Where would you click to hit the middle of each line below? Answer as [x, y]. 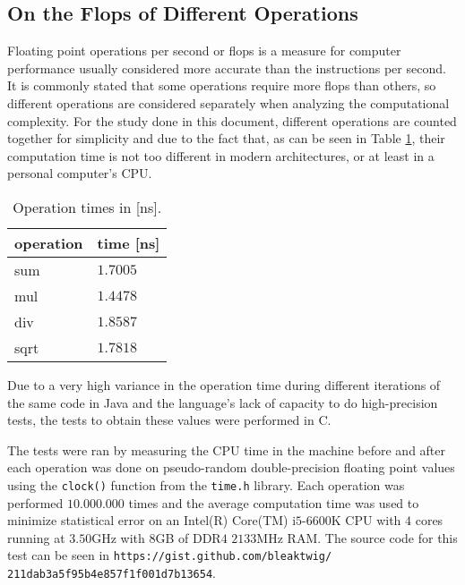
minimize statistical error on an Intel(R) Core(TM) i [152, 520]
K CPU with [366, 520]
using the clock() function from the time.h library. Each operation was [206, 484]
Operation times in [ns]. [87, 207]
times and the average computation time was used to [274, 502]
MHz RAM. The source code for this [357, 537]
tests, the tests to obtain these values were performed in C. [169, 420]
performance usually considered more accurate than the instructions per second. [227, 68]
